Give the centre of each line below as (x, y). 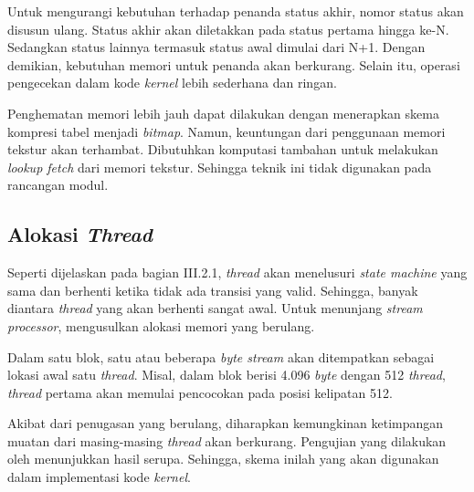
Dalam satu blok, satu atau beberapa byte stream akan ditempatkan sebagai (221, 356)
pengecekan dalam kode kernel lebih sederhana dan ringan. (172, 83)
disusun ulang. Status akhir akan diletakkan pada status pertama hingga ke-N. (228, 29)
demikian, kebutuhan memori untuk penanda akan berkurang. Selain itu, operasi (234, 64)
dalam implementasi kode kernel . (99, 477)
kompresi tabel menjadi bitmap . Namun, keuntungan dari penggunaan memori (226, 131)
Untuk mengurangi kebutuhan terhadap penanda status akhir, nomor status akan (236, 11)
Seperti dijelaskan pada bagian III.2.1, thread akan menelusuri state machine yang (237, 272)
